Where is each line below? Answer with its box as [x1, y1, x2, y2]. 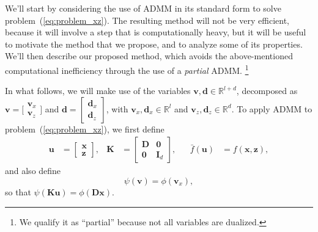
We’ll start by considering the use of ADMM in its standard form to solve [5, 2, 281, 14]
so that [5, 186, 31, 198]
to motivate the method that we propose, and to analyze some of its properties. [5, 37, 303, 50]
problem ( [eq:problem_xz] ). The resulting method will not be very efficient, [5, 13, 289, 26]
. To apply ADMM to [231, 102, 312, 115]
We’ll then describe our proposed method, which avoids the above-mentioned [5, 49, 293, 62]
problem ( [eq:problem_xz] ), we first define [5, 122, 165, 135]
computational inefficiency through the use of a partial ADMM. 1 [5, 62, 249, 76]
